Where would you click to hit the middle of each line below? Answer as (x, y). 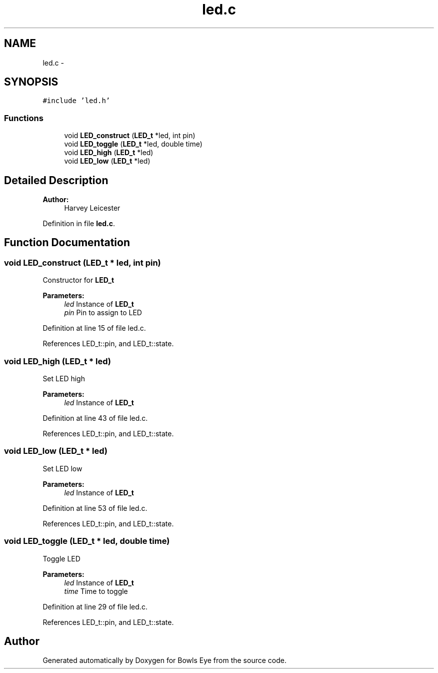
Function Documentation (67, 243)
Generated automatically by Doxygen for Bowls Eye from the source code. (164, 660)
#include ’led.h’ (76, 101)
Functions (24, 118)
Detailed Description (56, 180)
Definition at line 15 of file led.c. (94, 328)
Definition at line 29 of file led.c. (95, 606)
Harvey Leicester (92, 208)
